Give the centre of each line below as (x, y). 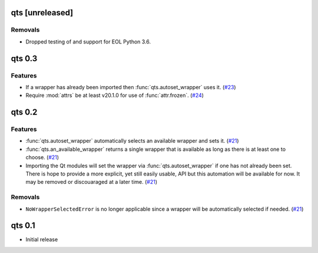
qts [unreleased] (42, 13)
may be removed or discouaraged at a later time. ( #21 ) (92, 182)
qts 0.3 (24, 58)
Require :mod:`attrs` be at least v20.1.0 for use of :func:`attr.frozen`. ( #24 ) (115, 95)
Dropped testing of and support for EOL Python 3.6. (88, 42)
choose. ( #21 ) (42, 157)
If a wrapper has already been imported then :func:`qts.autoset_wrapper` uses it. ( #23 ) (131, 87)
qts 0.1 (23, 226)
